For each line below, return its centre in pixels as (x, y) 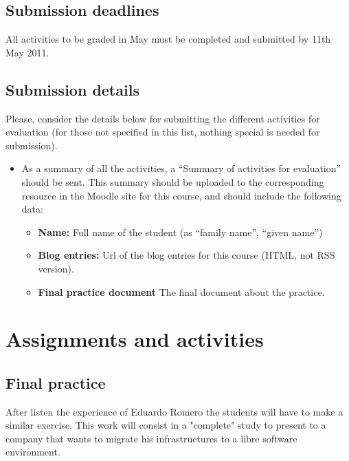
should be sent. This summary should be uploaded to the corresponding (173, 181)
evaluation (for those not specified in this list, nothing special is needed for (163, 132)
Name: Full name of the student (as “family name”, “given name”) (180, 232)
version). (56, 268)
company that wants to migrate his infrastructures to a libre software (151, 438)
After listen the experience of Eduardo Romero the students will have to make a (174, 411)
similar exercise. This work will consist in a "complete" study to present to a (166, 425)
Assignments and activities (135, 339)
